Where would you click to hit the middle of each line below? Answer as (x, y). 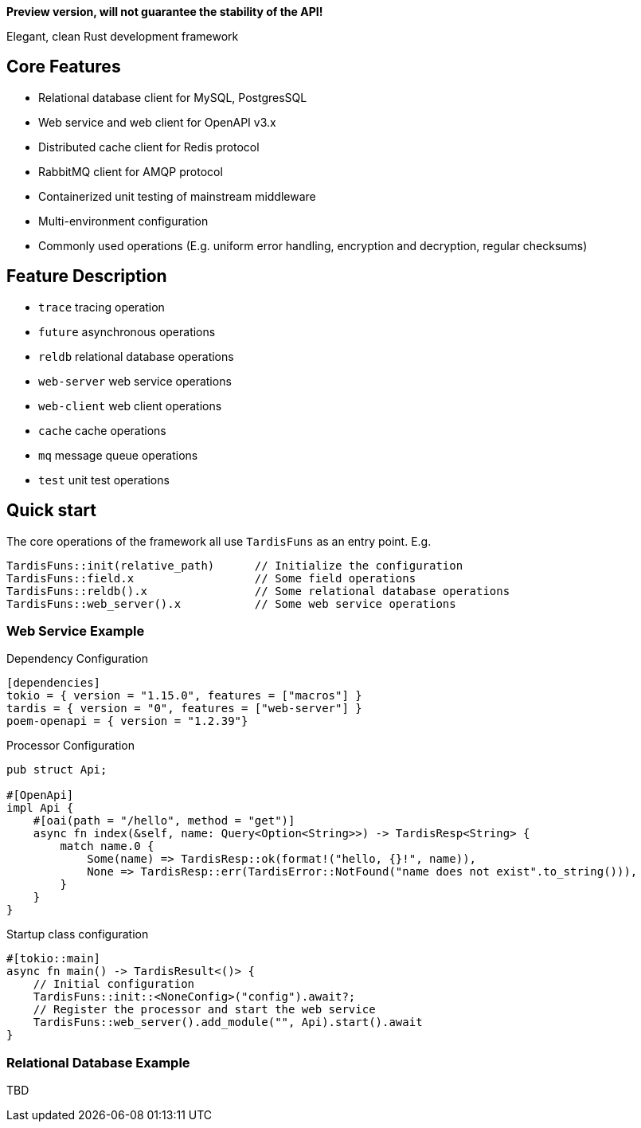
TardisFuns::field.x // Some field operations (211, 578)
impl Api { (40, 808)
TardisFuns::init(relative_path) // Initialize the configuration (235, 565)
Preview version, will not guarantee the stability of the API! (165, 12)
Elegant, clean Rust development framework (123, 36)
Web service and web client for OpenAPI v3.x (157, 122)
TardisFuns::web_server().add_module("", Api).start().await (228, 1022)
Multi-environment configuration (123, 221)
